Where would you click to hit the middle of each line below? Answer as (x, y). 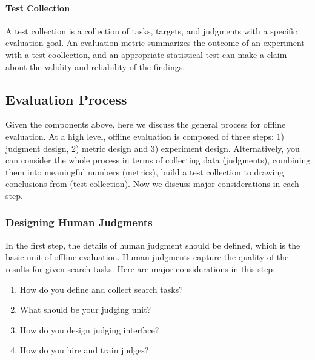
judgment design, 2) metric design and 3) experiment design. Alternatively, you (153, 148)
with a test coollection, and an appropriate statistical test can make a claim (146, 54)
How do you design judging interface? (89, 329)
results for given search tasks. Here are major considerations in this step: (141, 268)
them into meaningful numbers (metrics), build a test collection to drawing (145, 172)
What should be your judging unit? (85, 309)
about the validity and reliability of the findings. (95, 66)
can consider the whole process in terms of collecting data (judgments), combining (158, 160)
